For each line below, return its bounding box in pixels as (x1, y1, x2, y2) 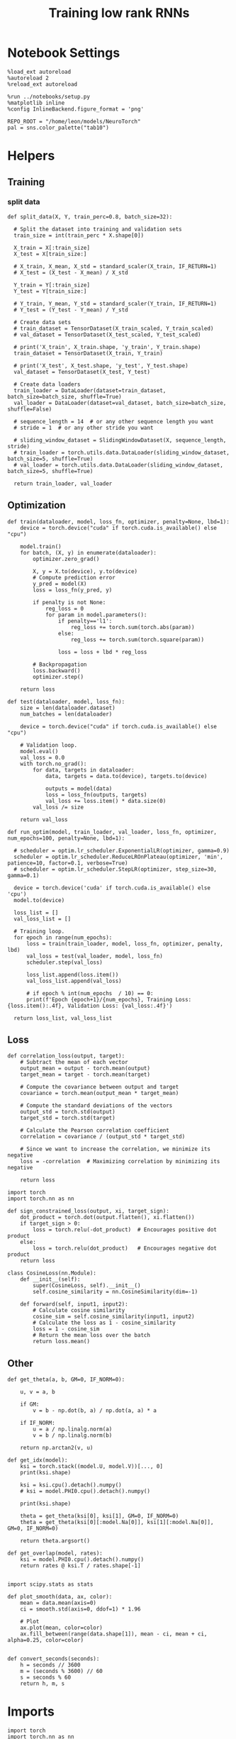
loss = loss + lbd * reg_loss (57, 648, 147, 655)
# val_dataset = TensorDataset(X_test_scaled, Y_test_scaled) (13, 331, 201, 338)
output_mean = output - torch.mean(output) (20, 1065, 151, 1072)
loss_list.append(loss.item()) (26, 971, 119, 978)
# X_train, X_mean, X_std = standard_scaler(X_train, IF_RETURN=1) (13, 262, 218, 270)
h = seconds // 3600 (20, 1662, 81, 1669)
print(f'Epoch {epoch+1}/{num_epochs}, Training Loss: (26, 996, 192, 1003)
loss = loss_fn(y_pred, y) (33, 587, 113, 594)
